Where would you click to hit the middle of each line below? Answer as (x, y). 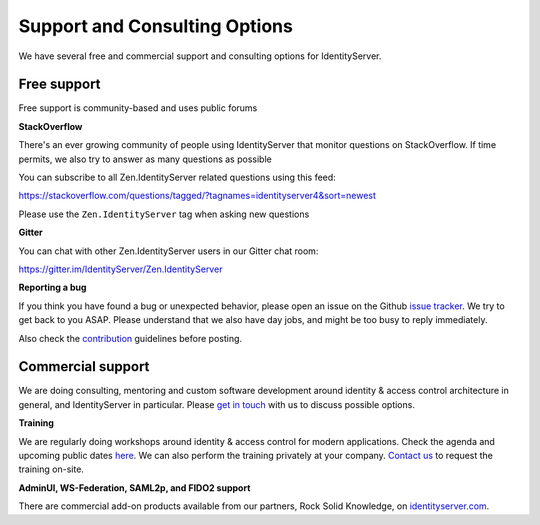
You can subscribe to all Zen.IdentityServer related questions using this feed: (177, 177)
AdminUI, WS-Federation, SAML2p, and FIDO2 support (134, 487)
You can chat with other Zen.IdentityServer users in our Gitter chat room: (168, 251)
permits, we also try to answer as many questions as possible (145, 159)
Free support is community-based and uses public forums (138, 108)
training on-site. (51, 469)
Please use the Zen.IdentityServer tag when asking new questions (164, 214)
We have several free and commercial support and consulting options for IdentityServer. (200, 56)
